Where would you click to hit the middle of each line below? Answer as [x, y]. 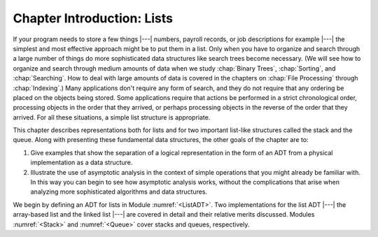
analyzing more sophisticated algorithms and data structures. [119, 192]
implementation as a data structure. [82, 163]
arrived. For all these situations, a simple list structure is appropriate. [112, 117]
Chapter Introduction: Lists [93, 18]
